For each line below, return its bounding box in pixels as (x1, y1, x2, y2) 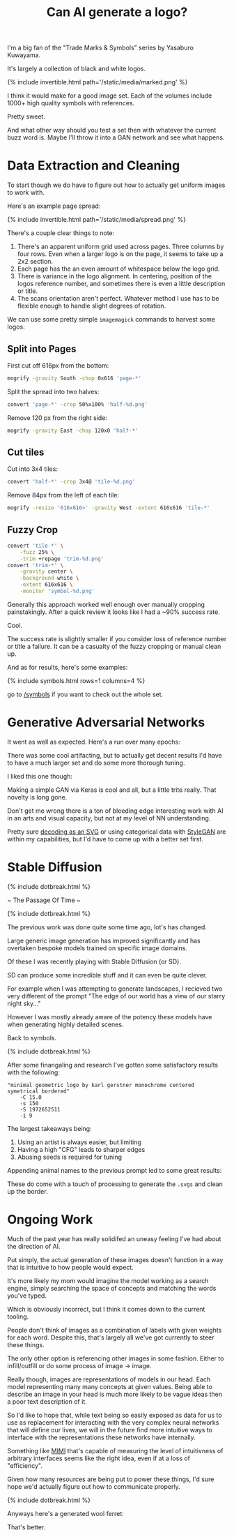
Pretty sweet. (7, 112, 45, 121)
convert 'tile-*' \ (7, 542, 64, 549)
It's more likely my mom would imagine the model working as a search (7, 1276, 209, 1284)
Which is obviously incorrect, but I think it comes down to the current (7, 1305, 205, 1313)
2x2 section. (17, 257, 54, 266)
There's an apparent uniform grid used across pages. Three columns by (17, 242, 224, 251)
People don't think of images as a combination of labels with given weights (7, 1326, 222, 1334)
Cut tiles (7, 446, 45, 458)
